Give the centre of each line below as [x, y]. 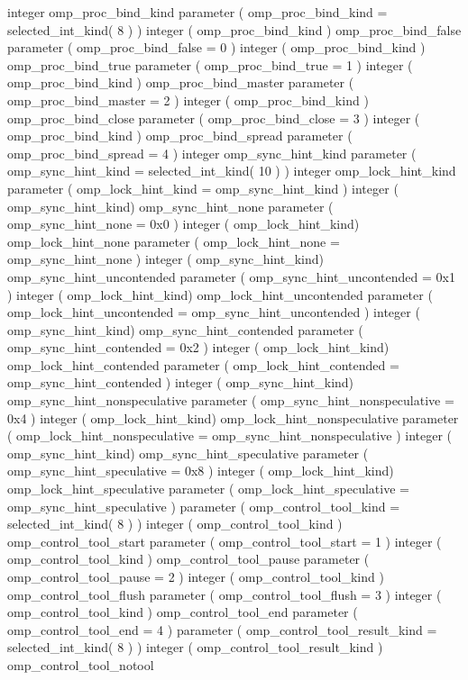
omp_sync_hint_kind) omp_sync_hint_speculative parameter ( [188, 453]
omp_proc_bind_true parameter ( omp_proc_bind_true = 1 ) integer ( [210, 64]
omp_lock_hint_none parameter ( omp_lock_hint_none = [174, 241]
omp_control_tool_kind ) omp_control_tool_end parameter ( [183, 612]
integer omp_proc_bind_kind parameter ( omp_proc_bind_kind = [197, 12]
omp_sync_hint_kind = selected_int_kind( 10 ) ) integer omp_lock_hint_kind [232, 171]
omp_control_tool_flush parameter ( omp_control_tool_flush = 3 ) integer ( [225, 594]
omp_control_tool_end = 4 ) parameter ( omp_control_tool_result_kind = [222, 629]
